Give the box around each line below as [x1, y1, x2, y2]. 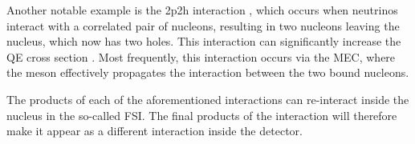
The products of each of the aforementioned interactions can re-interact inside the [6, 90, 409, 107]
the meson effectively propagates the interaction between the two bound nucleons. [6, 64, 409, 81]
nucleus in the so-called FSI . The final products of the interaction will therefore [6, 106, 397, 123]
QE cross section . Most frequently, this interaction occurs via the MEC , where [6, 48, 396, 65]
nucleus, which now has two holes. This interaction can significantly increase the [6, 33, 401, 50]
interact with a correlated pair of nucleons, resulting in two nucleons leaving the [6, 17, 400, 34]
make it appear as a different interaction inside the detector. [6, 122, 303, 139]
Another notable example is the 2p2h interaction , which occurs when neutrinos [6, 2, 398, 18]
